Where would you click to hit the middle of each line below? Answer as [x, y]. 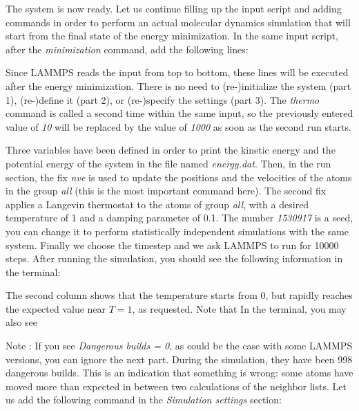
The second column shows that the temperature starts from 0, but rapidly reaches [179, 295]
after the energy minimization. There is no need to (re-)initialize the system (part [178, 85]
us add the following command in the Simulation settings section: [144, 400]
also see [22, 322]
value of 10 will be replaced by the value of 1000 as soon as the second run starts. [178, 126]
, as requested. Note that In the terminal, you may [239, 308]
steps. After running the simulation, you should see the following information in [174, 258]
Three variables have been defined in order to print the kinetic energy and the [171, 150]
